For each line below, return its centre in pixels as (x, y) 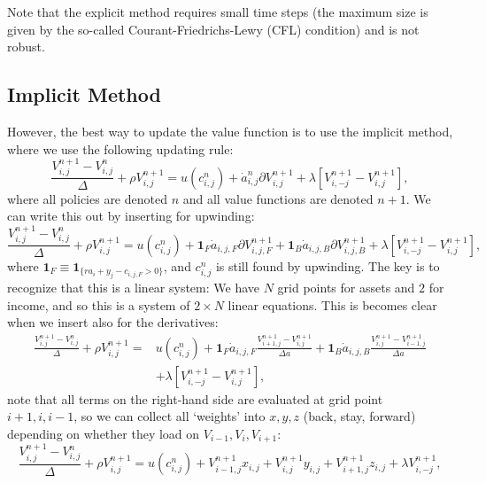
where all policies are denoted (87, 198)
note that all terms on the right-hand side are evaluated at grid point (195, 398)
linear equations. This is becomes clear (332, 304)
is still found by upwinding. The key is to (328, 265)
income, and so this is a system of (99, 304)
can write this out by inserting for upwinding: (131, 216)
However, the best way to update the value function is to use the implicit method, (230, 131)
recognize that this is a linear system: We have (134, 288)
